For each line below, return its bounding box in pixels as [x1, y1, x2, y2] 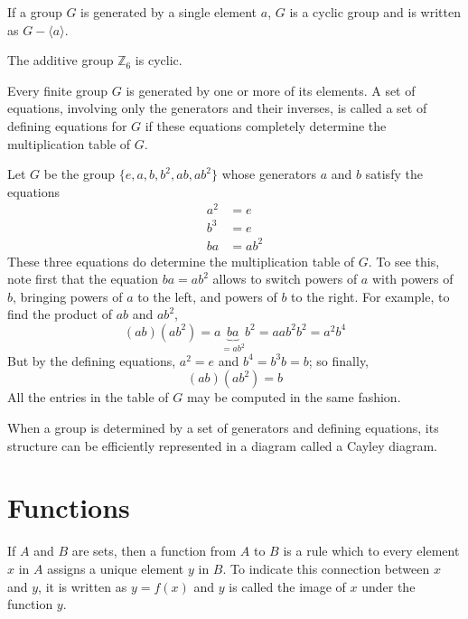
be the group [43, 164, 115, 183]
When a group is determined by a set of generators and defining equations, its [7, 418, 439, 437]
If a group [7, 3, 62, 21]
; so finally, [308, 351, 370, 370]
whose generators [221, 164, 317, 183]
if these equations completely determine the [145, 116, 387, 135]
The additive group [7, 51, 114, 70]
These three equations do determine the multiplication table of [7, 251, 355, 270]
